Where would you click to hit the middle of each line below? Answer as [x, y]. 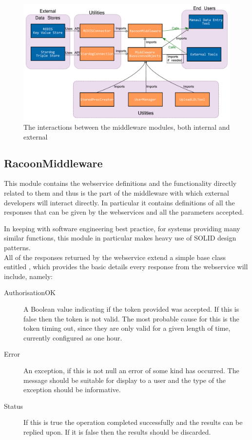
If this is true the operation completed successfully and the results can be [133, 422]
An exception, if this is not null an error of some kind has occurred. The [131, 370]
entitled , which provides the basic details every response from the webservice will [126, 267]
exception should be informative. [72, 390]
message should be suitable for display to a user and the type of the [125, 380]
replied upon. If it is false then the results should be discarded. [117, 431]
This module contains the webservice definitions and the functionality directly [120, 183]
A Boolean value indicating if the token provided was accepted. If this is [131, 309]
